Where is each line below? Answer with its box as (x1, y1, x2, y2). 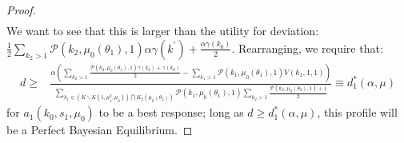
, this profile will (317, 104, 398, 121)
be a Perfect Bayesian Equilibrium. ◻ (6, 121, 193, 138)
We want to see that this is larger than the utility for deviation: (6, 22, 319, 39)
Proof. (6, 2, 36, 18)
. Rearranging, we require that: (231, 39, 383, 56)
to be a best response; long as (98, 104, 244, 121)
